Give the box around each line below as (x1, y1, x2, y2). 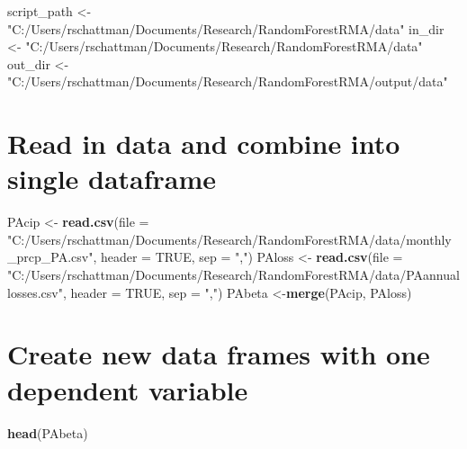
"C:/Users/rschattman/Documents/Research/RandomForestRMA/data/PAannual (7, 265, 460, 284)
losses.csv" (7, 283, 63, 301)
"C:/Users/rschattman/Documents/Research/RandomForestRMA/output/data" (7, 72, 448, 91)
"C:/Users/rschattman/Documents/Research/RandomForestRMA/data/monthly (7, 229, 452, 248)
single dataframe (7, 160, 217, 197)
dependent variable (7, 371, 248, 408)
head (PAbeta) (7, 423, 88, 442)
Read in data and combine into (7, 125, 400, 162)
